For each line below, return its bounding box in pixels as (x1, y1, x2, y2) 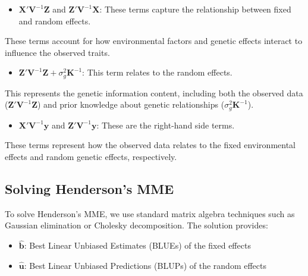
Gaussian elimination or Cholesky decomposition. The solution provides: (5, 219, 268, 231)
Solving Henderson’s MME (5, 180, 174, 198)
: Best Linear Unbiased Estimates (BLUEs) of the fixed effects (24, 239, 251, 252)
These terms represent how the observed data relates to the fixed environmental (5, 139, 296, 151)
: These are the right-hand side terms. (96, 118, 235, 131)
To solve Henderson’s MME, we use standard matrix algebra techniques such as (5, 207, 295, 219)
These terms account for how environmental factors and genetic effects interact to (5, 34, 303, 47)
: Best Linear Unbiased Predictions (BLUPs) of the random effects (24, 259, 266, 271)
